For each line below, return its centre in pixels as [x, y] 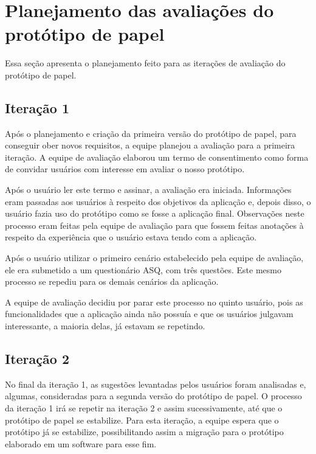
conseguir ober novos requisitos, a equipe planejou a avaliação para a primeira [150, 145]
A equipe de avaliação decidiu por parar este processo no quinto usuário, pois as [154, 302]
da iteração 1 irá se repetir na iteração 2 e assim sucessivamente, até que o [144, 408]
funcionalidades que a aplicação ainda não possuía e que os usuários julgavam [149, 314]
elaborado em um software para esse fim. [81, 443]
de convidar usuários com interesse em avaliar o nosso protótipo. [125, 169]
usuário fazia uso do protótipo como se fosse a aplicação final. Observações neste [155, 213]
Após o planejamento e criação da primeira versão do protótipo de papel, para [151, 133]
